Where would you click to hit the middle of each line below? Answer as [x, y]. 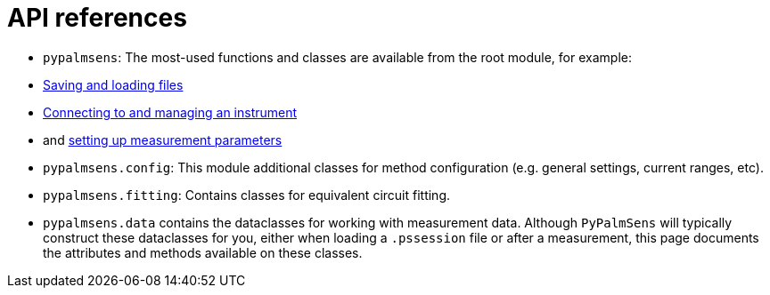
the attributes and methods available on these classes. [203, 252]
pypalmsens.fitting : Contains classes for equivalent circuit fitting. [247, 195]
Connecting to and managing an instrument [170, 112]
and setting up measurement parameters [163, 140]
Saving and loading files [113, 84]
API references [97, 18]
